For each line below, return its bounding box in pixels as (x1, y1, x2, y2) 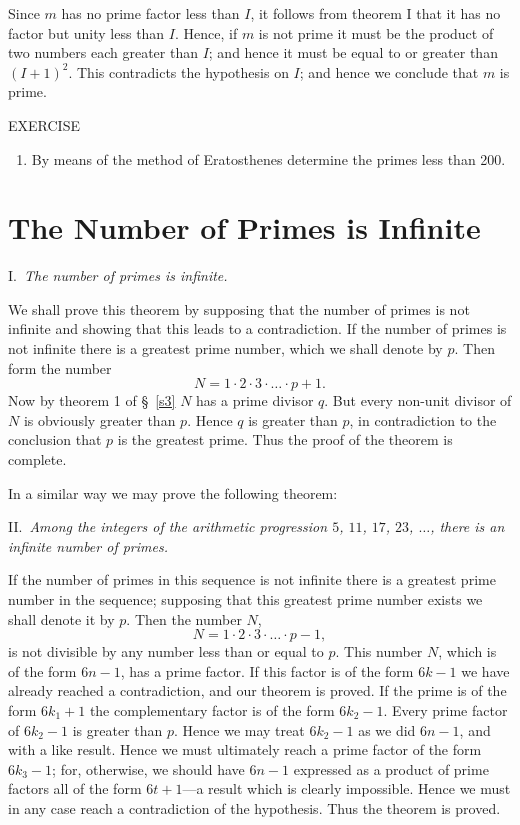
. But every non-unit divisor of (324, 390, 512, 411)
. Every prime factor (383, 699, 508, 720)
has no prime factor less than (61, 3, 240, 23)
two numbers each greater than (8, 42, 198, 63)
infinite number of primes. (8, 535, 168, 556)
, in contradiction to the (349, 409, 497, 430)
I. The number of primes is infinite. (8, 265, 228, 286)
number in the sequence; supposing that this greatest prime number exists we (8, 589, 483, 609)
